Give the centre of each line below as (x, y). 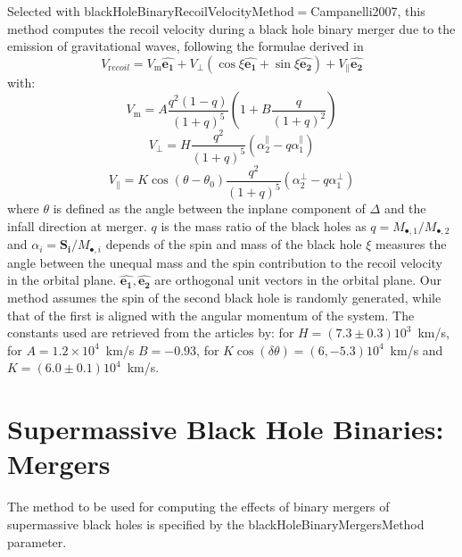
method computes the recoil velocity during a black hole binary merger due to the (231, 28)
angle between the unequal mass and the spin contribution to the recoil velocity (225, 262)
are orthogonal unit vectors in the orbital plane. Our (298, 280)
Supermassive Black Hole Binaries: (226, 429)
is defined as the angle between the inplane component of (209, 208)
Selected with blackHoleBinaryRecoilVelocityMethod (151, 11)
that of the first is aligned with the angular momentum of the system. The (211, 315)
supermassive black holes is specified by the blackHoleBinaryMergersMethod (216, 524)
